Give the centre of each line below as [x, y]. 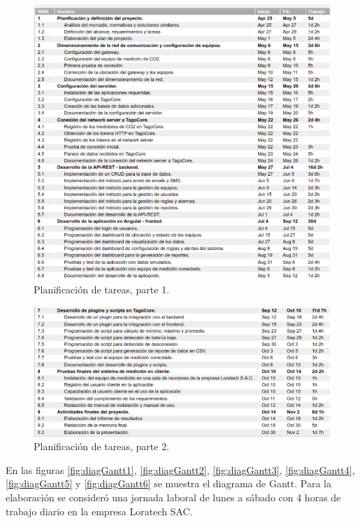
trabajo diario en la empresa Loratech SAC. [99, 511]
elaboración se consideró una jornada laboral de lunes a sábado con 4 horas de [173, 497]
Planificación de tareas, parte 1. [102, 290]
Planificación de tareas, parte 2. [102, 446]
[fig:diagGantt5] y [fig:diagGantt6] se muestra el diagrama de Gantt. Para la [168, 483]
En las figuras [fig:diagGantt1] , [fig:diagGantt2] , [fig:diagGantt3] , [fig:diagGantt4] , [180, 469]
